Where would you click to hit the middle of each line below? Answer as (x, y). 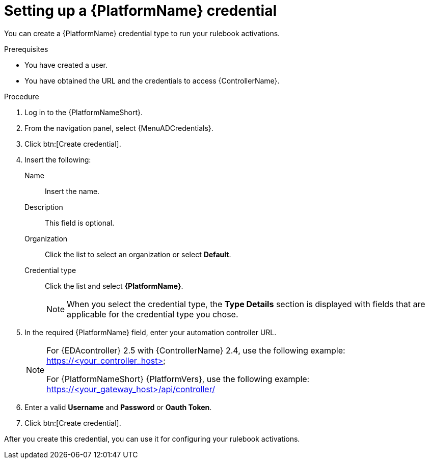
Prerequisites (26, 49)
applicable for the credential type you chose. (153, 314)
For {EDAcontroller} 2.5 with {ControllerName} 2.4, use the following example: (196, 350)
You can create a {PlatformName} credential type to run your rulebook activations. (142, 33)
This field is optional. (80, 223)
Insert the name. (72, 191)
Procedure (22, 96)
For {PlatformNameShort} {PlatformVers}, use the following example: (178, 379)
